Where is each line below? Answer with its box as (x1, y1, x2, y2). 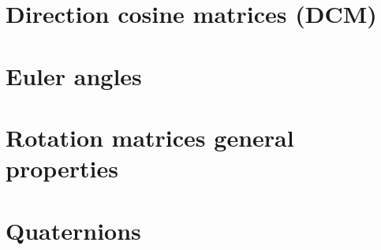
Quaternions (6, 214, 141, 246)
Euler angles (6, 59, 142, 91)
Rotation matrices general (6, 121, 294, 153)
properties (6, 152, 118, 185)
